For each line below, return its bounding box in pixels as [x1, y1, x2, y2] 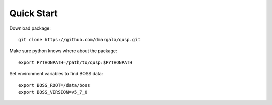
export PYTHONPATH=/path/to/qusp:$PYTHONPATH [18, 59, 133, 65]
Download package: [9, 25, 51, 31]
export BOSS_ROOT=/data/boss [18, 82, 90, 88]
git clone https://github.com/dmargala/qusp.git [18, 37, 141, 42]
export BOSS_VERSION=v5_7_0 [18, 89, 88, 95]
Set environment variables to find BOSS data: [9, 71, 103, 77]
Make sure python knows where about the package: [9, 48, 118, 54]
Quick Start [9, 8, 58, 19]
